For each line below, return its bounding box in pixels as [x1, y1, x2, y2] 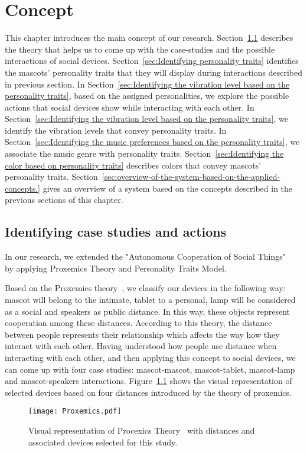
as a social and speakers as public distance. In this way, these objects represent [5, 305, 290, 317]
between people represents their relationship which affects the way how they [5, 328, 280, 340]
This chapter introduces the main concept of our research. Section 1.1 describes [5, 31, 293, 44]
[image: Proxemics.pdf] [28, 407, 122, 416]
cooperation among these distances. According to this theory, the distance [5, 317, 272, 329]
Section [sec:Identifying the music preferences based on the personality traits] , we [5, 135, 300, 148]
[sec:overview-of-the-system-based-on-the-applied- [102, 170, 280, 183]
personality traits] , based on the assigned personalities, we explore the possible [5, 89, 289, 102]
